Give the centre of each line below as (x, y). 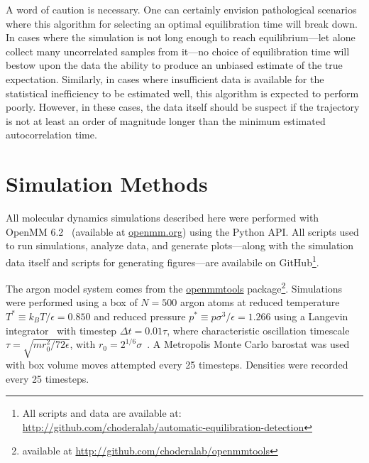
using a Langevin (311, 316)
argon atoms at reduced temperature (260, 302)
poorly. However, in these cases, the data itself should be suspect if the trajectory (183, 107)
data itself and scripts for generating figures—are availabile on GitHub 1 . (163, 261)
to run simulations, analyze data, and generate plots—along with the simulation (180, 245)
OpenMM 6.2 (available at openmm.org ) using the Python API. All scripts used (182, 231)
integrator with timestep (61, 330)
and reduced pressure (140, 316)
